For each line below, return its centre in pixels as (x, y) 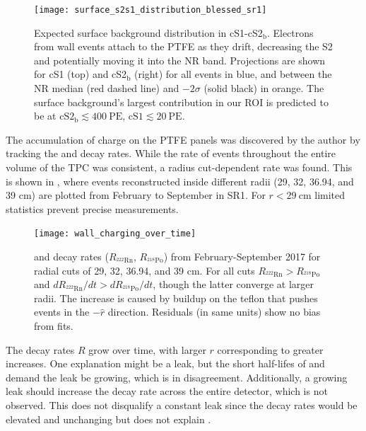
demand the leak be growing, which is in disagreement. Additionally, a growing (177, 377)
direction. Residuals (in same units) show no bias (214, 312)
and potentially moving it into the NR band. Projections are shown (180, 60)
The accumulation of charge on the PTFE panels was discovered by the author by (183, 139)
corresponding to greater (270, 349)
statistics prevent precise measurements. (92, 208)
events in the (62, 312)
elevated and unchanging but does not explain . (108, 419)
